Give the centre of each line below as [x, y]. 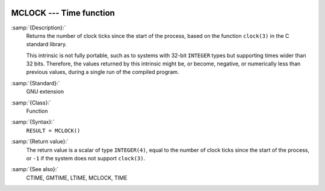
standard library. [47, 44]
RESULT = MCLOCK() [53, 130]
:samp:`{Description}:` [39, 28]
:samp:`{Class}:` [31, 103]
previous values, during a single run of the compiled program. [103, 72]
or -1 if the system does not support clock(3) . [86, 158]
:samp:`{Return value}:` [40, 142]
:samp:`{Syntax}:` [33, 122]
